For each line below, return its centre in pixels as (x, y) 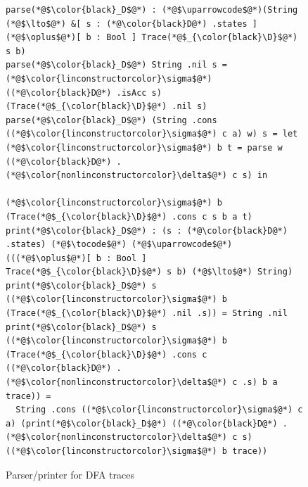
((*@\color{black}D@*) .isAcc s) (84, 93)
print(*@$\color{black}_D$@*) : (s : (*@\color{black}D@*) (147, 230)
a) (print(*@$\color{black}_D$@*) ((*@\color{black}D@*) (142, 423)
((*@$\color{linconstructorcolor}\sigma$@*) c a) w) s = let (152, 134)
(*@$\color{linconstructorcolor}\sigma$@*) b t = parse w (144, 147)
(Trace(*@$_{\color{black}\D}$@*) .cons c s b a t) (129, 216)
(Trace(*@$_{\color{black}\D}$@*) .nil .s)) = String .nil (147, 314)
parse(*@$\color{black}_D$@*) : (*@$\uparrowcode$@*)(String (152, 10)
